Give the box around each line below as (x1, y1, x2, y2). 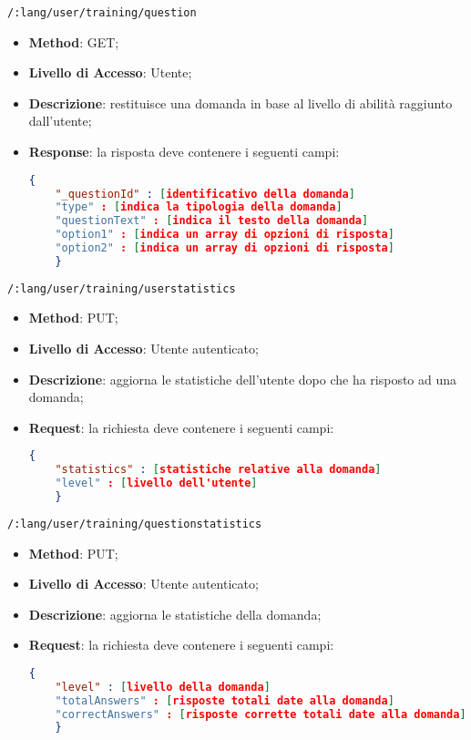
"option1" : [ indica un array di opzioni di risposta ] (55, 228, 394, 242)
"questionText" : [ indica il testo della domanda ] (55, 214, 369, 228)
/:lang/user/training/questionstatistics (7, 517, 262, 530)
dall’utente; (28, 111, 92, 130)
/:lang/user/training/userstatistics (7, 282, 236, 295)
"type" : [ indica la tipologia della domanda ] (55, 200, 343, 214)
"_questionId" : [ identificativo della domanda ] (55, 187, 355, 200)
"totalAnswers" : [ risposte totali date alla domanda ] (55, 694, 394, 707)
